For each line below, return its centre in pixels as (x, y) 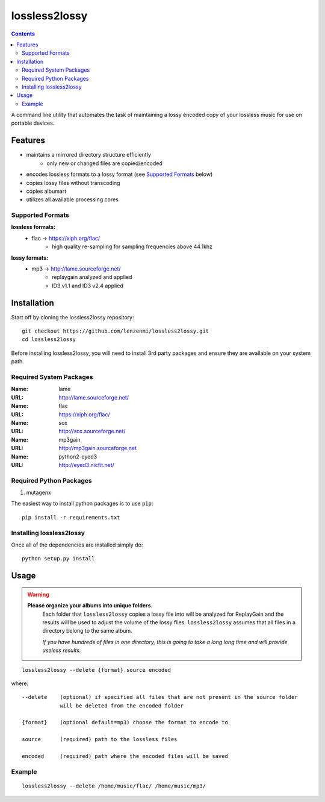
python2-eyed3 (78, 456)
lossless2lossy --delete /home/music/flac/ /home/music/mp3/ (114, 786)
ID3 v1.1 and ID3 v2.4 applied (88, 286)
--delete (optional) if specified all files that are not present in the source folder (160, 697)
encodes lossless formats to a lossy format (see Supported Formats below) (119, 174)
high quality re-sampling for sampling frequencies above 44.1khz (132, 246)
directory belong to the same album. (87, 631)
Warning (38, 594)
